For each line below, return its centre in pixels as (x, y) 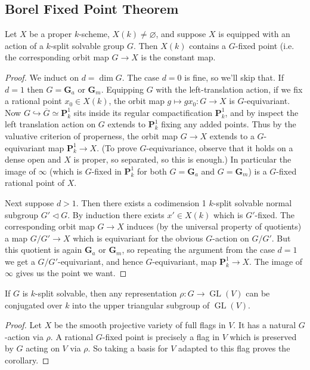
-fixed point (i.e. (265, 45)
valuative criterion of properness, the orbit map (92, 135)
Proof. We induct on (42, 77)
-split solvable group (87, 45)
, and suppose (181, 34)
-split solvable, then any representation (106, 293)
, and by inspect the (262, 112)
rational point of (35, 183)
